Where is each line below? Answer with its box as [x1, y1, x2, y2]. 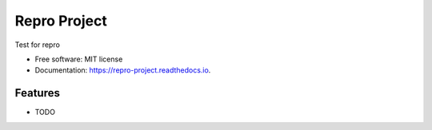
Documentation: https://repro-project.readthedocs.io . [34, 65, 211, 75]
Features [14, 86, 60, 100]
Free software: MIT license [34, 54, 123, 64]
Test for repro [14, 40, 60, 49]
